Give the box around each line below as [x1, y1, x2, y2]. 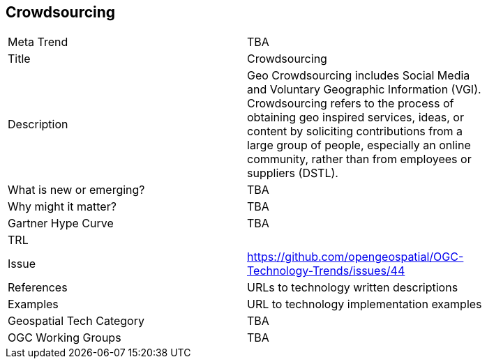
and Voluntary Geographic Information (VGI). [247, 82, 481, 97]
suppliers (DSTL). [247, 166, 338, 181]
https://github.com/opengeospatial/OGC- [247, 250, 464, 264]
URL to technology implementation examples [247, 297, 482, 312]
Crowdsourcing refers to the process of [247, 96, 454, 111]
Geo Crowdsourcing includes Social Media [247, 68, 470, 83]
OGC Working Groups [8, 331, 121, 345]
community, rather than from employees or [247, 152, 472, 167]
